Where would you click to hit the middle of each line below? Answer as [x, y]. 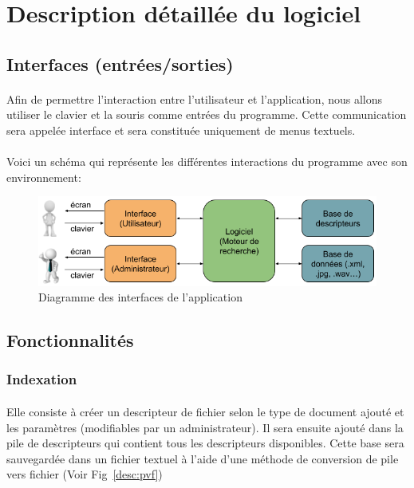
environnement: [44, 177]
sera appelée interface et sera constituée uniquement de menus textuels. [181, 130]
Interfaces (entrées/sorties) [120, 63]
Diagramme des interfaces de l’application [140, 297]
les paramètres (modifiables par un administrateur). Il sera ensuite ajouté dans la [205, 427]
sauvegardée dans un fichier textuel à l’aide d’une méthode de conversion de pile [203, 458]
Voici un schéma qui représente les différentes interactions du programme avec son [207, 161]
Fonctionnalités [70, 340]
